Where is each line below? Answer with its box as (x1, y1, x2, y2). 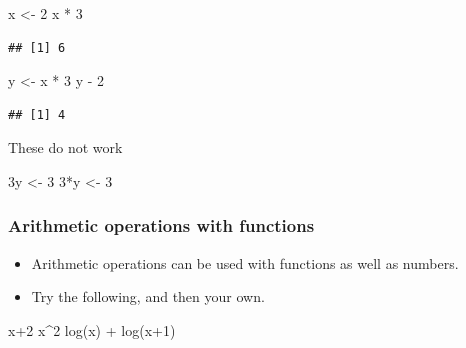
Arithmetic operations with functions (8, 213, 315, 238)
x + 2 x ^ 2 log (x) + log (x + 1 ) (8, 319, 176, 340)
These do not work (8, 137, 123, 158)
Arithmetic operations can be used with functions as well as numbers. (31, 252, 459, 273)
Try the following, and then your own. (31, 286, 265, 307)
